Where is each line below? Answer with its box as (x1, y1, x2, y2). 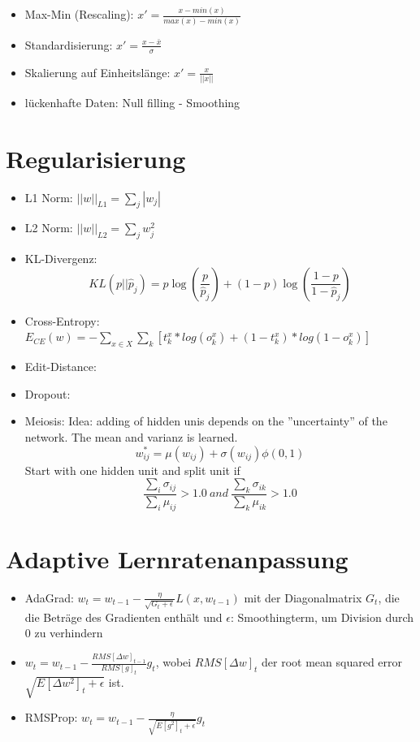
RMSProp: (24, 709, 78, 726)
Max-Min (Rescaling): (24, 6, 134, 23)
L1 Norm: (24, 188, 73, 205)
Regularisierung (6, 141, 186, 175)
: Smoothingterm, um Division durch (230, 608, 414, 625)
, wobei (155, 654, 192, 671)
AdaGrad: (24, 589, 74, 606)
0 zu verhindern (24, 624, 103, 641)
